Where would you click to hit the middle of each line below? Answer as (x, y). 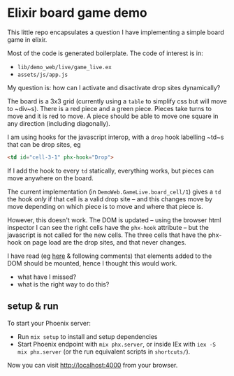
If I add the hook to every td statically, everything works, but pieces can (111, 171)
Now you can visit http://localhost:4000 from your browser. (93, 365)
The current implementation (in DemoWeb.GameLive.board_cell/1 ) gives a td (114, 191)
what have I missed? (47, 277)
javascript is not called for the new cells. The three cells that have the (107, 235)
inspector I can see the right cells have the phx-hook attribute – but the (108, 227)
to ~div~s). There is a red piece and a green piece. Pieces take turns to (109, 108)
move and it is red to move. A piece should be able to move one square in (113, 116)
